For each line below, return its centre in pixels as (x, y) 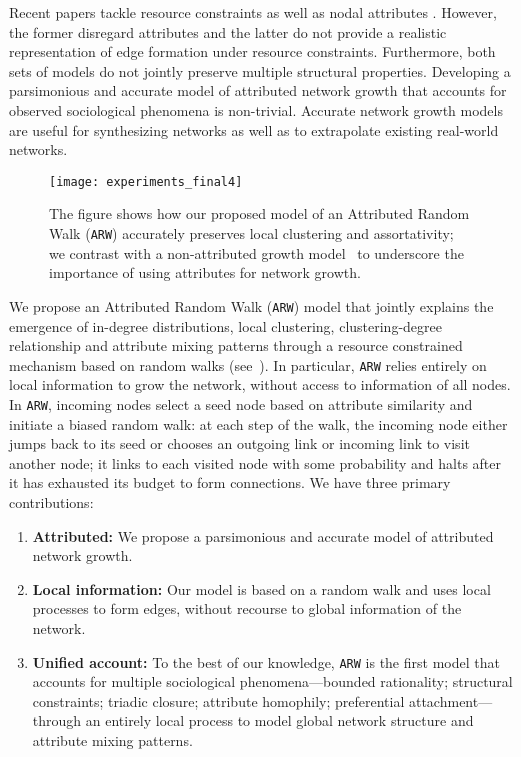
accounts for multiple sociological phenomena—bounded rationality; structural (272, 681)
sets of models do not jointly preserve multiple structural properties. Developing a (260, 70)
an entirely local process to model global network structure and (279, 720)
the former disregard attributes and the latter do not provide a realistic (228, 31)
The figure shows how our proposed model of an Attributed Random (259, 213)
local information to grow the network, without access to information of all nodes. (260, 384)
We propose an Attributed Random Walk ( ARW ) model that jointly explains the (251, 305)
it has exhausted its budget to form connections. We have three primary (230, 482)
